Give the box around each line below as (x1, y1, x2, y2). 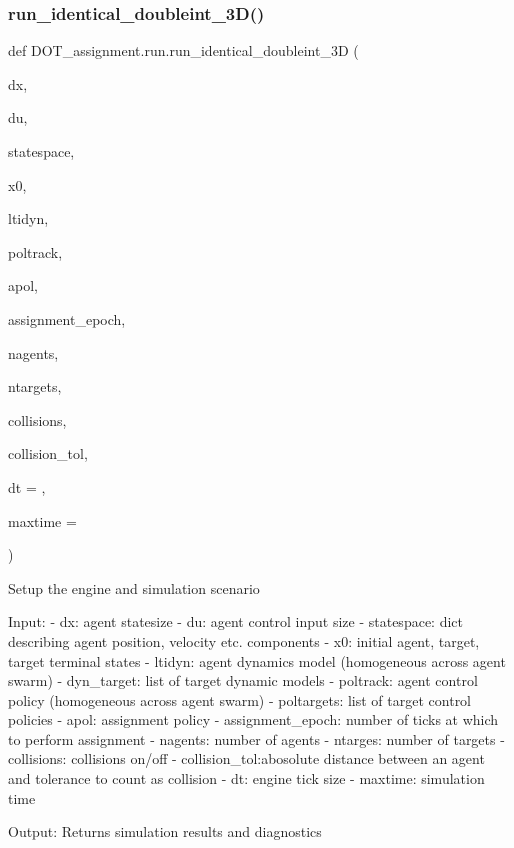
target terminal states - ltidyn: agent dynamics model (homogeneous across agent (8, 650, 506, 671)
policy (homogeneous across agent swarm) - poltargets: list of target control (8, 689, 472, 710)
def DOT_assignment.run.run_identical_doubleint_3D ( (8, 40, 359, 61)
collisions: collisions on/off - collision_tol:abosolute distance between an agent (8, 748, 485, 769)
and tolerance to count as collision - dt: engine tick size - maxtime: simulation (8, 768, 485, 789)
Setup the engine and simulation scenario (8, 577, 260, 598)
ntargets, (8, 376, 62, 397)
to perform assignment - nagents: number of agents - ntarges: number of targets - (8, 728, 505, 749)
